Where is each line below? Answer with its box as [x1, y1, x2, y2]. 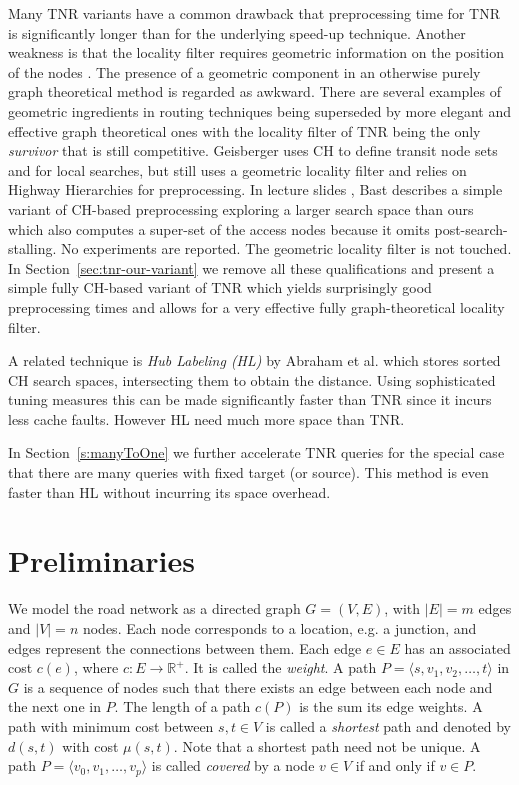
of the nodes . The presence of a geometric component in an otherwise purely [8, 61, 481, 82]
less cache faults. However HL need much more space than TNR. [8, 408, 405, 429]
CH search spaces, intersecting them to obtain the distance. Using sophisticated [8, 369, 496, 390]
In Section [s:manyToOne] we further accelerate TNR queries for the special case [8, 442, 505, 463]
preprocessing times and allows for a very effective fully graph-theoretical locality [8, 296, 505, 317]
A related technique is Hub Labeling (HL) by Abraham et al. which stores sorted [8, 350, 501, 371]
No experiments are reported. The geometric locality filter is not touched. [60, 238, 512, 259]
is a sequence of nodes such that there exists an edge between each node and [23, 676, 493, 697]
